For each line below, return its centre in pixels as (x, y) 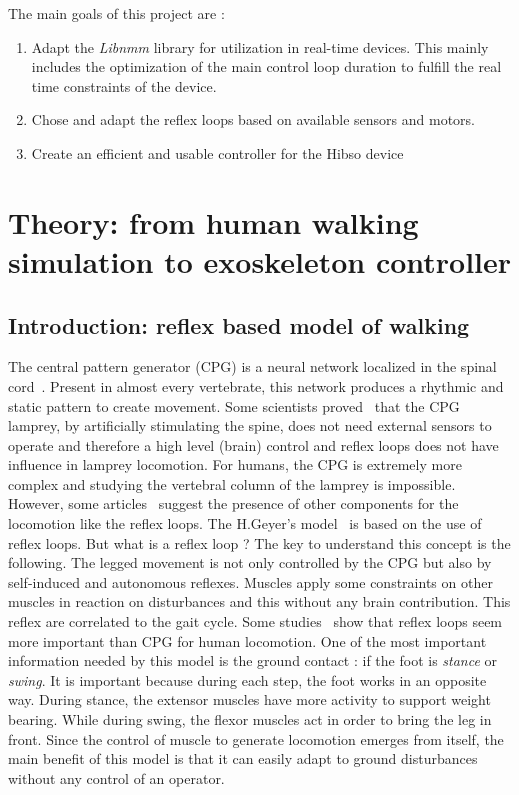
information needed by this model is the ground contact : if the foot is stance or (253, 660)
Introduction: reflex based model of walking (239, 324)
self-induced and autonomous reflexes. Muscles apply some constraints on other (250, 581)
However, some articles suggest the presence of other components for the (233, 503)
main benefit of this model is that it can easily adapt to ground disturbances (243, 758)
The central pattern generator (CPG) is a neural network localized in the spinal (252, 366)
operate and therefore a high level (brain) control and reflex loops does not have (253, 444)
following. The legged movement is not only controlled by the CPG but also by (250, 562)
